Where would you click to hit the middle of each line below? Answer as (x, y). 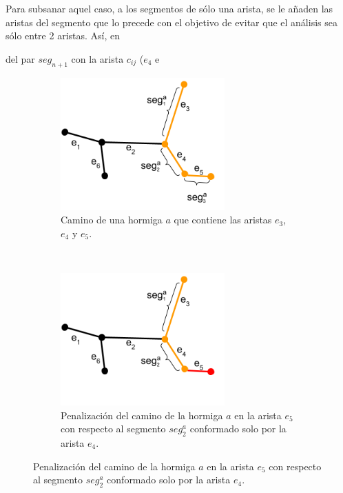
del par (20, 58)
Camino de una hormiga (112, 220)
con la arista (97, 58)
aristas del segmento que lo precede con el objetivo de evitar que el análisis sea (171, 22)
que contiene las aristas (223, 220)
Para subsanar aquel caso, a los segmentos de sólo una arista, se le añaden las (169, 8)
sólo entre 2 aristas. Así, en (63, 36)
